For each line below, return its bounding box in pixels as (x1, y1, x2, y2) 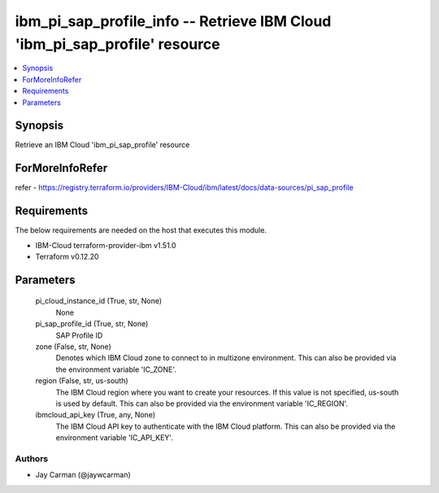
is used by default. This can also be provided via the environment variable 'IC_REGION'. (55, 399, 349, 408)
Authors (15, 452, 49, 464)
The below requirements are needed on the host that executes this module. (15, 225, 267, 235)
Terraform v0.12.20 (35, 252, 99, 262)
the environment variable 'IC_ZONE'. (55, 364, 176, 374)
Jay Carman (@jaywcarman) (35, 470, 132, 480)
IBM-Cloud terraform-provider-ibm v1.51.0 (35, 240, 176, 250)
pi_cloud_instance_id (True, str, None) (35, 296, 163, 306)
